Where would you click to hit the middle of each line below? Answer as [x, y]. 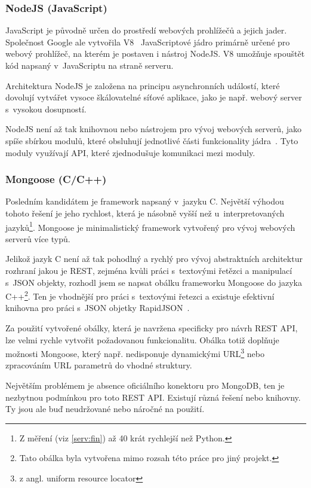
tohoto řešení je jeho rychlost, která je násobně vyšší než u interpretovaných [145, 213]
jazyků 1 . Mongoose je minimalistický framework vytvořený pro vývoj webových [150, 226]
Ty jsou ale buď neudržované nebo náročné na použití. [105, 409]
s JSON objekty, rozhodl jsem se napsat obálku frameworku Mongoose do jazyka [154, 282]
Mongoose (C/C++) [56, 179]
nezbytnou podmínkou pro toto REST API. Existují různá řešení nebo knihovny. [153, 397]
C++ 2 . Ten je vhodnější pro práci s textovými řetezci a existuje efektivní [140, 295]
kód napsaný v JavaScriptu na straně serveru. [90, 65]
